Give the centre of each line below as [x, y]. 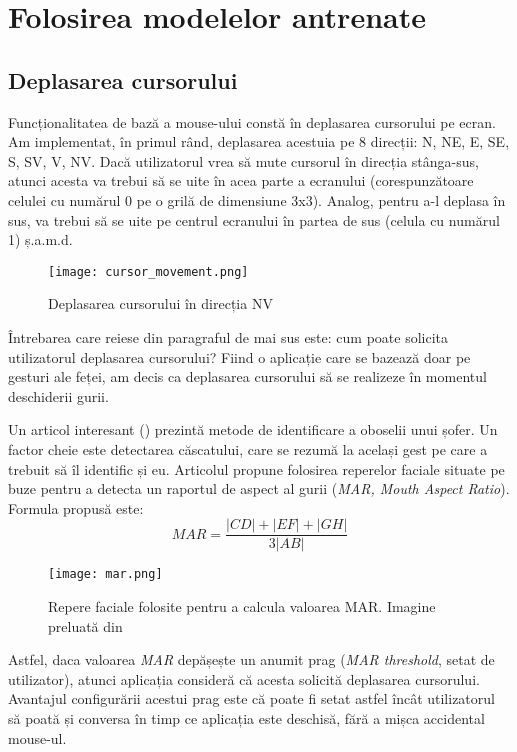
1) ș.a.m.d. [40, 239]
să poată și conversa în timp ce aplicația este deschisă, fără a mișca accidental [246, 718]
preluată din [85, 625]
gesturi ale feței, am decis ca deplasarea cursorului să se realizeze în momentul [247, 376]
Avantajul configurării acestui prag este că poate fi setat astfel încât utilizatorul [251, 698]
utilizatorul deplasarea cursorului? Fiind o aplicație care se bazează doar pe [239, 356]
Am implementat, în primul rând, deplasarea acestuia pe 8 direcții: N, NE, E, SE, [259, 141]
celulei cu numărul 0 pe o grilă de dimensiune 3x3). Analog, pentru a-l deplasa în [257, 199]
